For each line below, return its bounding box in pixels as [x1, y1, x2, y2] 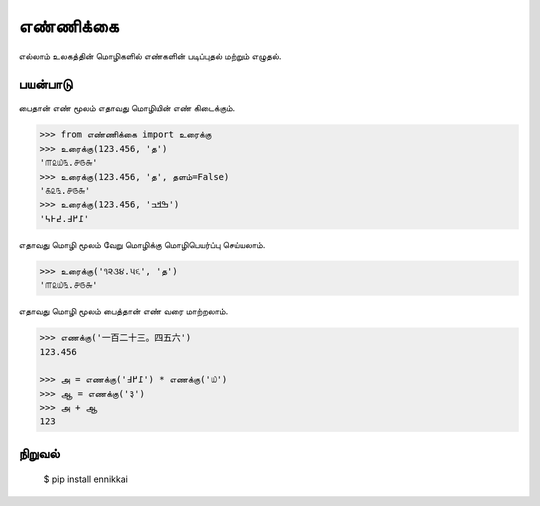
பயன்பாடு [18, 76, 73, 93]
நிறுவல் [18, 445, 60, 462]
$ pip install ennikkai [43, 473, 129, 485]
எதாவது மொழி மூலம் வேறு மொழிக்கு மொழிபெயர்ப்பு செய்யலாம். [18, 238, 266, 250]
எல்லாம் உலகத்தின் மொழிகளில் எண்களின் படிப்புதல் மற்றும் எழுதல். [18, 50, 282, 62]
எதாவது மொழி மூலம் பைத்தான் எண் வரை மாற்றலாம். [18, 305, 229, 317]
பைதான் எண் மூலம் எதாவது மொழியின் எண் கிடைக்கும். [18, 102, 236, 114]
